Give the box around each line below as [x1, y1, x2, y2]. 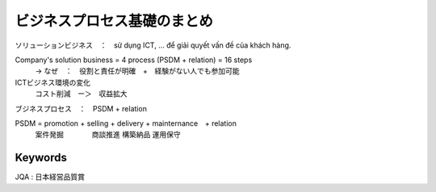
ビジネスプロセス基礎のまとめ [15, 12, 214, 30]
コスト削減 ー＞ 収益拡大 [35, 89, 128, 98]
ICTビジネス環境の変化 [15, 77, 91, 87]
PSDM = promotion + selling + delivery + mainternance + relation [15, 118, 237, 128]
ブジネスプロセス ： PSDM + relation [15, 103, 147, 113]
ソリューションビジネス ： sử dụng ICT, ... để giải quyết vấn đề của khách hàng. [15, 40, 291, 50]
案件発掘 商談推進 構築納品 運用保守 [35, 130, 181, 140]
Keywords [15, 151, 68, 165]
